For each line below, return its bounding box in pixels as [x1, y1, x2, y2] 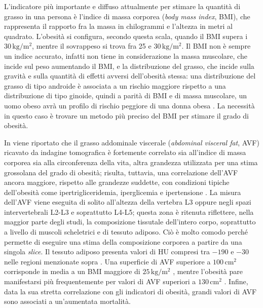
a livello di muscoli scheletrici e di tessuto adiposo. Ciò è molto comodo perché [4, 226, 248, 237]
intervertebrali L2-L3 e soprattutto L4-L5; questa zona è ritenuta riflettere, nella [4, 206, 254, 217]
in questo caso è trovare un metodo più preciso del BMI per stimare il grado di [4, 110, 249, 121]
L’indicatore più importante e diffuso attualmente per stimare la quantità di [4, 1, 241, 11]
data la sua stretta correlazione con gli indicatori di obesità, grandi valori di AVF [4, 286, 257, 296]
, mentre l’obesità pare [173, 266, 243, 277]
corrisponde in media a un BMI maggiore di [4, 266, 140, 277]
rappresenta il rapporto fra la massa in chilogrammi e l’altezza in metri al [4, 21, 233, 31]
